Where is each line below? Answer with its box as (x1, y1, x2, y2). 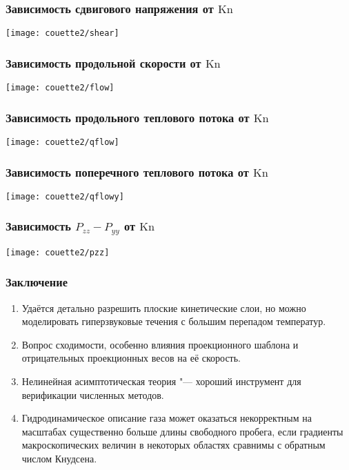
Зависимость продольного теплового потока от (6, 108, 250, 126)
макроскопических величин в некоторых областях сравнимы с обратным (21, 438, 326, 452)
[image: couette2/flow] (6, 83, 114, 93)
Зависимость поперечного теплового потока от (6, 163, 249, 180)
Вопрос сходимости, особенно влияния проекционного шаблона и (21, 337, 299, 351)
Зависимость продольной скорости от (6, 54, 201, 71)
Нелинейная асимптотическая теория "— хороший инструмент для (21, 374, 301, 389)
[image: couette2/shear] (6, 28, 119, 39)
